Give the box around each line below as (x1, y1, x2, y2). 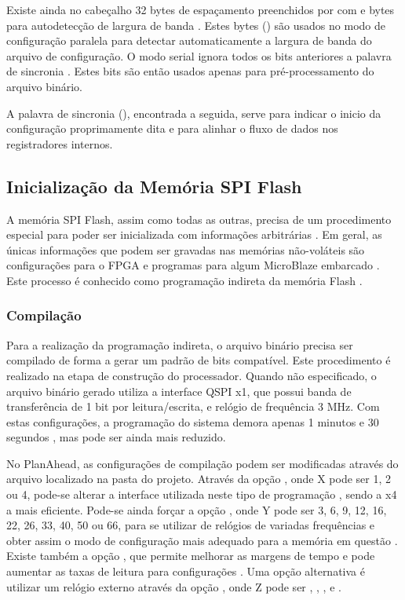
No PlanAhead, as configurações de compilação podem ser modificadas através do (6, 455, 399, 471)
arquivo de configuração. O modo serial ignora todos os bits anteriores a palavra (6, 47, 392, 64)
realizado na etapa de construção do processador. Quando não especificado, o (6, 367, 377, 383)
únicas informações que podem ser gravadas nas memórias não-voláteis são (6, 241, 365, 258)
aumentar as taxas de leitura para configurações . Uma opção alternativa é (6, 563, 365, 580)
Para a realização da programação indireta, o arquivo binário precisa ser (6, 336, 353, 353)
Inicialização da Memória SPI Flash (6, 174, 302, 198)
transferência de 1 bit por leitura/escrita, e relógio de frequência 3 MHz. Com (6, 398, 380, 415)
